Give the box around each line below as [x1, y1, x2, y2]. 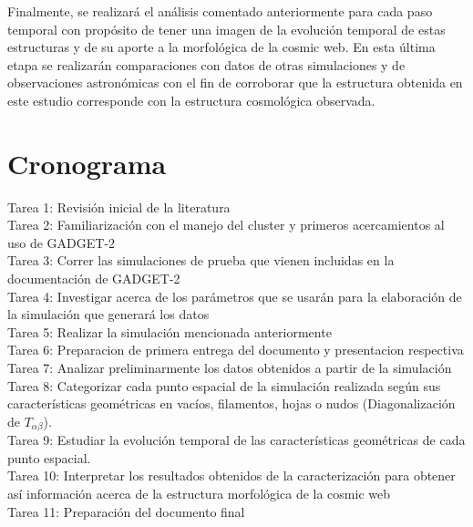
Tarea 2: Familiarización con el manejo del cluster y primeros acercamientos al [7, 215, 445, 234]
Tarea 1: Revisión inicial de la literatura [7, 197, 231, 216]
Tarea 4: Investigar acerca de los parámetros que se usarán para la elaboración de [7, 286, 462, 305]
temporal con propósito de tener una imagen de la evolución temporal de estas [7, 19, 446, 38]
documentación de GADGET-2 [7, 269, 180, 288]
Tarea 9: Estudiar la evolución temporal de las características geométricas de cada [7, 430, 466, 449]
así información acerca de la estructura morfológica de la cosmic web [7, 484, 390, 503]
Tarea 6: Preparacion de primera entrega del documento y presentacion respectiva [7, 340, 464, 359]
